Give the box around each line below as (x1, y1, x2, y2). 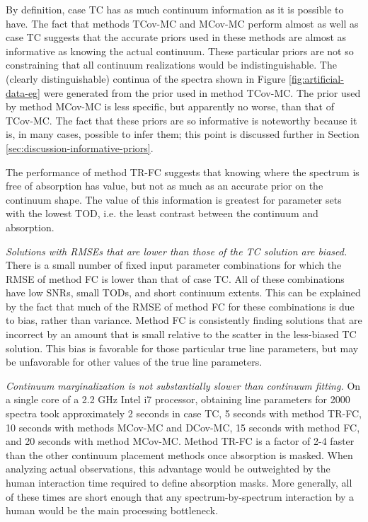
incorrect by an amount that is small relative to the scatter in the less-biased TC (6, 327, 357, 342)
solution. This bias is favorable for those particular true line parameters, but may (6, 340, 359, 355)
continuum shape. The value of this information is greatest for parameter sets (6, 192, 342, 207)
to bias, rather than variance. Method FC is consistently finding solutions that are (6, 313, 362, 327)
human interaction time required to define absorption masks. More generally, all (6, 475, 352, 489)
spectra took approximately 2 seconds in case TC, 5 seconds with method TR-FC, (6, 406, 362, 421)
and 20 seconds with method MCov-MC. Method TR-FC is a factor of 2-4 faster (6, 434, 355, 448)
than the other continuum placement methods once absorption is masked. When (6, 447, 353, 462)
